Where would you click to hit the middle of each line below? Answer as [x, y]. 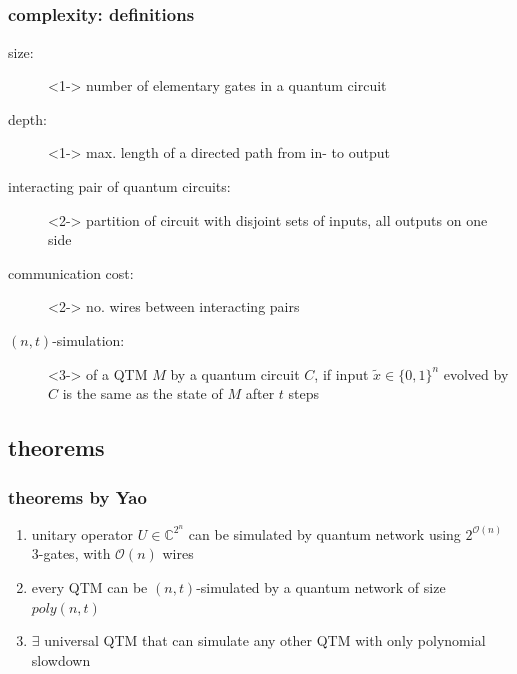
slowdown [61, 659]
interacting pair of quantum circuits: [119, 186]
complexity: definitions [101, 14]
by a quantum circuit [235, 373]
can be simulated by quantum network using [324, 533]
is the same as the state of [142, 393]
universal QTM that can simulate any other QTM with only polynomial [265, 640]
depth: [27, 118]
